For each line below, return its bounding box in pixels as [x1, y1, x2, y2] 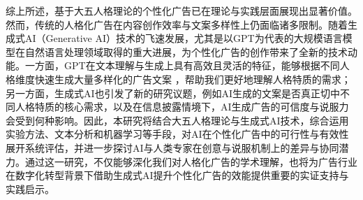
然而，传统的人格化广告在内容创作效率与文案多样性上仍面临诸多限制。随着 [6, 17, 348, 31]
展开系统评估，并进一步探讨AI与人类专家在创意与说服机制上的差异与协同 [6, 140, 339, 155]
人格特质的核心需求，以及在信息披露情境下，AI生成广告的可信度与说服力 [15, 99, 349, 114]
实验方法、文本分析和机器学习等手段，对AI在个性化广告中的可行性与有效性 [6, 127, 349, 141]
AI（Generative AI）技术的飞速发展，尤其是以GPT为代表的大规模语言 [24, 31, 343, 45]
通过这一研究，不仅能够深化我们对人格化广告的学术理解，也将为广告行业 [24, 154, 357, 169]
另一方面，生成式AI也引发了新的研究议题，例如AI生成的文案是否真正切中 [6, 85, 341, 100]
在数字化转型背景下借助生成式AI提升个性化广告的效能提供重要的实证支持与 [6, 168, 349, 183]
